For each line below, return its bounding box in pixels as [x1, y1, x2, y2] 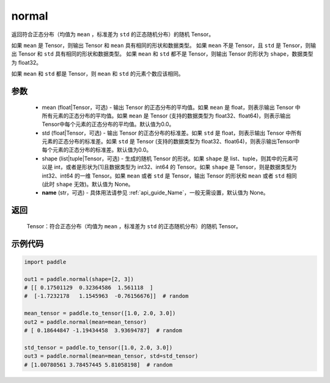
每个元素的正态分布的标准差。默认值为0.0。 [42, 146, 152, 154]
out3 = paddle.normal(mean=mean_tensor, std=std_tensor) [24, 352, 199, 360]
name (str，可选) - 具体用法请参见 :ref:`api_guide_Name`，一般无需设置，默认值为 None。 [42, 189, 269, 196]
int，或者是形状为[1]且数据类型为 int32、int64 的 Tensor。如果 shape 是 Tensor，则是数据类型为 [54, 163, 297, 171]
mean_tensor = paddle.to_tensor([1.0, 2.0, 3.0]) [24, 310, 176, 317]
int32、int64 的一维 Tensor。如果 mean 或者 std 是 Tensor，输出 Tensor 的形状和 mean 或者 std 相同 [42, 172, 297, 179]
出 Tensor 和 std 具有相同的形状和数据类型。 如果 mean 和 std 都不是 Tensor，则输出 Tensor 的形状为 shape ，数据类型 [11, 50, 313, 58]
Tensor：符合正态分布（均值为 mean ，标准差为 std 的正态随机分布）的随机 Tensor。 [26, 222, 241, 229]
